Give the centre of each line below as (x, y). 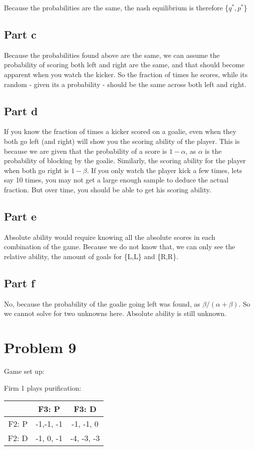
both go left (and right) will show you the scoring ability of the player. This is (122, 141)
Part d (21, 111)
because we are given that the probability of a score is (86, 151)
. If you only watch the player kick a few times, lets (164, 170)
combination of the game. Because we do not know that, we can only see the (120, 247)
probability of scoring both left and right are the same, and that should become (124, 65)
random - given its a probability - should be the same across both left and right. (125, 84)
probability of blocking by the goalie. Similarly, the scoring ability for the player (125, 160)
